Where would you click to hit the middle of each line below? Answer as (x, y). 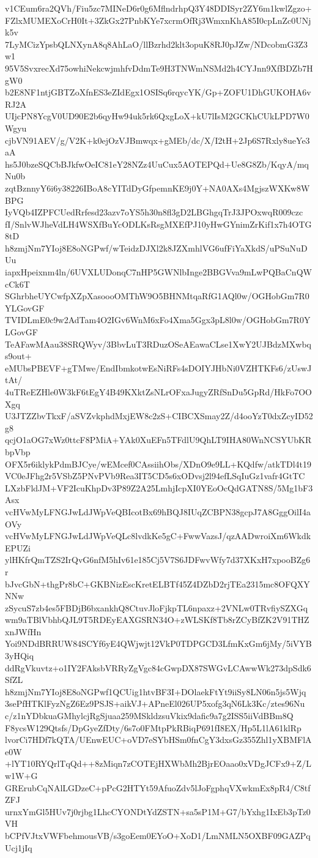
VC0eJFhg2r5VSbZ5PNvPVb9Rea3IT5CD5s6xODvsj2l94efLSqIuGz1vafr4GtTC (155, 476)
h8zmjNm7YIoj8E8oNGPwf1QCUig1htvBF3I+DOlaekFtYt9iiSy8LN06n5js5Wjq (156, 691)
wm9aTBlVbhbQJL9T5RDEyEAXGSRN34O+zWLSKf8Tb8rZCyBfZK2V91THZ (157, 620)
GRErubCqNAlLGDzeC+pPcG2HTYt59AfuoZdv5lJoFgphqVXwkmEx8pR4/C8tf (158, 787)
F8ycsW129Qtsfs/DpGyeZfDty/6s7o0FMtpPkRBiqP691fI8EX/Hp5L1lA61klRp (153, 727)
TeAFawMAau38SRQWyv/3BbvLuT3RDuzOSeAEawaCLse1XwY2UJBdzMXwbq (158, 344)
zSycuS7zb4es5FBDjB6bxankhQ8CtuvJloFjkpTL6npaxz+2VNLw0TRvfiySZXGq (157, 607)
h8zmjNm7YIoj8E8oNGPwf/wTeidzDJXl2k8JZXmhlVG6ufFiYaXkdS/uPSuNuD (156, 248)
